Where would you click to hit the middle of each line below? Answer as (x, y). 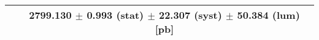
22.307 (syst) (190, 15)
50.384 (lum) (268, 15)
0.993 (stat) (115, 15)
